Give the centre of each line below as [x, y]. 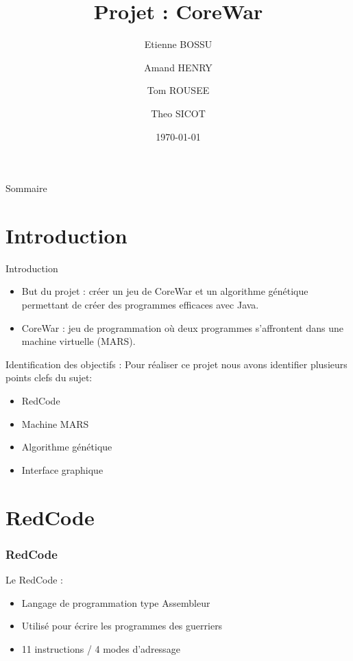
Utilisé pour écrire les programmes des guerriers [122, 626]
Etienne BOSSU [178, 44]
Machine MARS [55, 423]
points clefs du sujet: [49, 377]
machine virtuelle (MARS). [78, 341]
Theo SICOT [178, 113]
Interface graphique [62, 469]
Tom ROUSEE [178, 90]
